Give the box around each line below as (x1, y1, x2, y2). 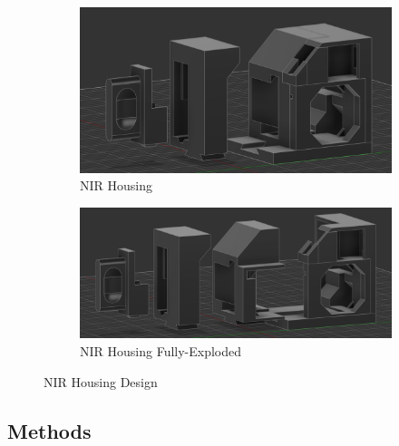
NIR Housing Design (44, 372, 158, 391)
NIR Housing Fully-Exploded (80, 341, 242, 360)
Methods (7, 416, 92, 444)
